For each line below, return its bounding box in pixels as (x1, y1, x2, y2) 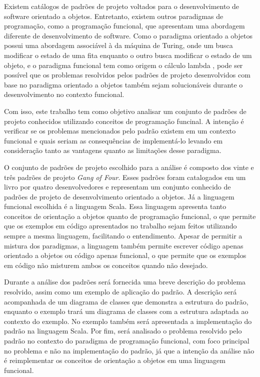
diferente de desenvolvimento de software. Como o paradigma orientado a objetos (4, 30, 252, 40)
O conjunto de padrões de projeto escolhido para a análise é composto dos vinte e (4, 161, 254, 172)
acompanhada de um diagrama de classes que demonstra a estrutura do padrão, (4, 296, 248, 306)
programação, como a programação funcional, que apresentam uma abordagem (4, 20, 245, 31)
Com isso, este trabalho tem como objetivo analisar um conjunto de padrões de (4, 105, 246, 116)
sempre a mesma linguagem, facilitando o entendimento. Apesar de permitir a (4, 230, 242, 241)
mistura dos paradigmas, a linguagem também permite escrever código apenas (4, 240, 243, 250)
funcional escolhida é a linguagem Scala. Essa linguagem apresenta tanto (4, 201, 226, 211)
